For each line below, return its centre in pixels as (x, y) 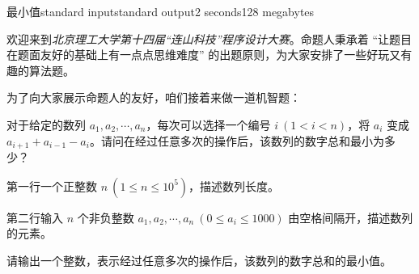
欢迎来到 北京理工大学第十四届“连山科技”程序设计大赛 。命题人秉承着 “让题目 (209, 38)
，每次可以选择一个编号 (208, 124)
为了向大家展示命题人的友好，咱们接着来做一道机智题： (154, 97)
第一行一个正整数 (52, 185)
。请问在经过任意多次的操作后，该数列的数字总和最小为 (237, 140)
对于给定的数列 (46, 124)
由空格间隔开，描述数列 (351, 217)
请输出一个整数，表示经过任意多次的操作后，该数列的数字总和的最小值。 (199, 260)
